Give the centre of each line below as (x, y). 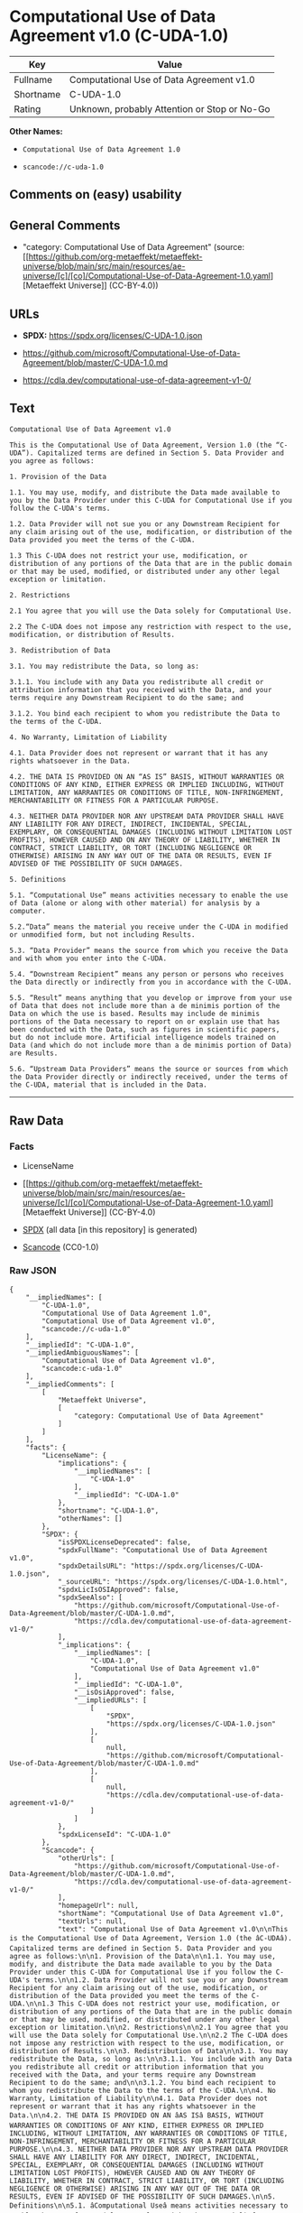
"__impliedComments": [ (70, 1384)
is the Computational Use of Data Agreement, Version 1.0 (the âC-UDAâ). (151, 1938)
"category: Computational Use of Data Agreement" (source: (133, 247)
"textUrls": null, (92, 1921)
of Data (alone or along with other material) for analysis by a (134, 903)
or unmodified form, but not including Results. (102, 935)
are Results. (34, 1053)
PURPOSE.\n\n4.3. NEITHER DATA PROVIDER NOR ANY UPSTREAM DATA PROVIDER (149, 2149)
